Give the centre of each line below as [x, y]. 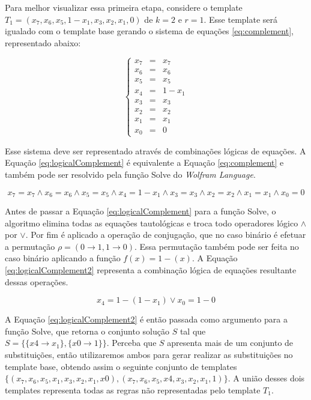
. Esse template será [241, 19]
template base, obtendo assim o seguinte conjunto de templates [121, 366]
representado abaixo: [43, 42]
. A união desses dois [266, 378]
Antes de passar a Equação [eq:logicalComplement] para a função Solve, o [140, 211]
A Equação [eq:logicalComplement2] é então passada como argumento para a [146, 319]
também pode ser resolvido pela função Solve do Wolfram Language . [130, 174]
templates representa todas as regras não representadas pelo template [133, 389]
